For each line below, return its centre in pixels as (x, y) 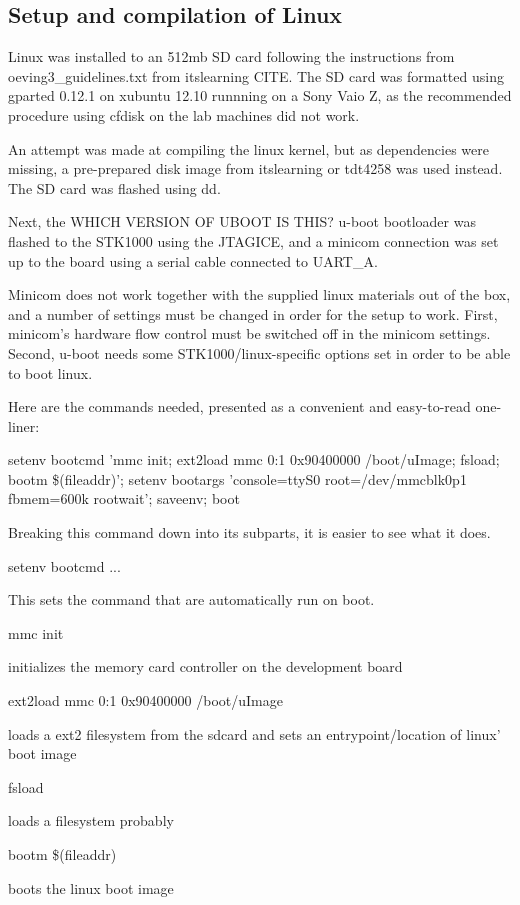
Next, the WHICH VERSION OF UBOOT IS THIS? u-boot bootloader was (242, 221)
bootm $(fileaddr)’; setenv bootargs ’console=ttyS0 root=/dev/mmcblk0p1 (237, 478)
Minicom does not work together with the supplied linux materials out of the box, (259, 294)
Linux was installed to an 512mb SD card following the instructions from (231, 56)
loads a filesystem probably (91, 820)
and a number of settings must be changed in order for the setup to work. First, (253, 313)
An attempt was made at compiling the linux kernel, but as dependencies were (248, 148)
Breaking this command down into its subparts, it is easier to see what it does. (249, 532)
